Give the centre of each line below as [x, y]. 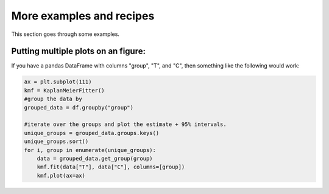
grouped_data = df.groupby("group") [79, 107]
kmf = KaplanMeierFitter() [64, 90]
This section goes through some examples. [65, 34]
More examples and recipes [83, 16]
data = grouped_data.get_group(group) [95, 158]
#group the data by [53, 99]
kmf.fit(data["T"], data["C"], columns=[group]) [111, 167]
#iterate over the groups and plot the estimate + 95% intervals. [125, 124]
